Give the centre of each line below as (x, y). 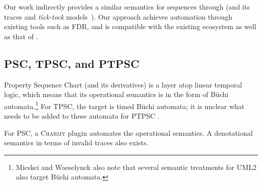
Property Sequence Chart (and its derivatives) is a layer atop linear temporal (123, 84)
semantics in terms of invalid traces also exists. (76, 143)
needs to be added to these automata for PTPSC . (82, 116)
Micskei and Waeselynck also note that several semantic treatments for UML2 (136, 167)
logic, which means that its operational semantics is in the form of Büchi (116, 94)
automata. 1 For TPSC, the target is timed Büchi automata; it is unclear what (124, 105)
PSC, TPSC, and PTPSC (72, 63)
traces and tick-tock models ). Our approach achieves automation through (118, 16)
